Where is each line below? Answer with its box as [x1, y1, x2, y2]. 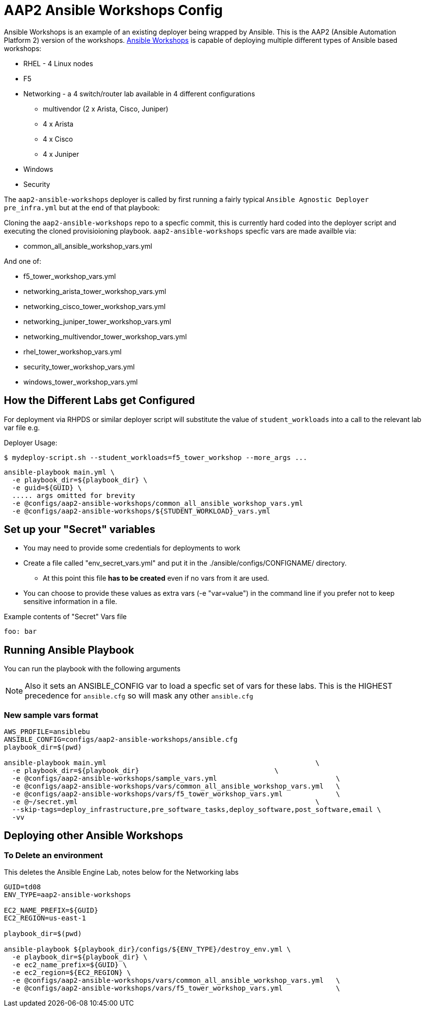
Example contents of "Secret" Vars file [4, 612, 127, 621]
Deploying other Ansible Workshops [4, 829, 183, 842]
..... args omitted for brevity [12, 491, 135, 499]
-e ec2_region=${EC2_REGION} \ [12, 969, 131, 977]
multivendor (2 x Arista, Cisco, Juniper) [43, 104, 169, 113]
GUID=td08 [4, 883, 41, 891]
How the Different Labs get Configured [4, 394, 195, 407]
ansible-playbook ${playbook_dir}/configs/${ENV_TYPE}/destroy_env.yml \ [4, 945, 291, 954]
